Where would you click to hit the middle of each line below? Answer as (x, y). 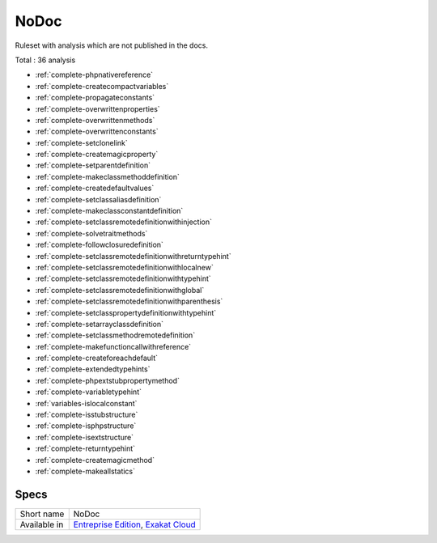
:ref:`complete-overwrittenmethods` (95, 120)
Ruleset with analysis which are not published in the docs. (111, 45)
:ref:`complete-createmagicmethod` (95, 460)
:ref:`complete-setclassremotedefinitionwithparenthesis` (129, 301)
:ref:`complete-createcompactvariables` (102, 86)
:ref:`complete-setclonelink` (82, 142)
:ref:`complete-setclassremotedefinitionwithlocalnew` (124, 267)
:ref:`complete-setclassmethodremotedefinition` (115, 335)
